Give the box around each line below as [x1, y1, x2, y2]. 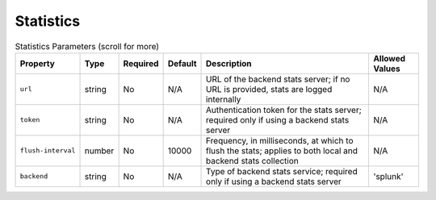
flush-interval [19, 146, 76, 155]
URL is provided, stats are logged [206, 83, 333, 94]
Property [19, 57, 56, 69]
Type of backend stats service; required [206, 165, 358, 177]
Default [167, 57, 197, 69]
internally [206, 94, 241, 105]
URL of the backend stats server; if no [206, 73, 350, 85]
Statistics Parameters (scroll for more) [15, 40, 160, 52]
